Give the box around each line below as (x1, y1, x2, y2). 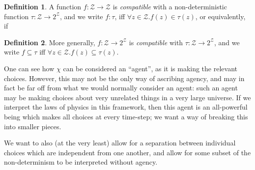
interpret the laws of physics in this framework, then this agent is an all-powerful (4, 102, 248, 112)
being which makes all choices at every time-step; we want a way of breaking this (4, 111, 248, 121)
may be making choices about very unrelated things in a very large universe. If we (4, 92, 251, 102)
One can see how (4, 63, 55, 73)
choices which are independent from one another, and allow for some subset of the (4, 147, 251, 157)
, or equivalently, (195, 11, 246, 21)
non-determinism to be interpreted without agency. (4, 157, 158, 167)
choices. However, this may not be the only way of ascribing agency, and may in (4, 73, 245, 83)
